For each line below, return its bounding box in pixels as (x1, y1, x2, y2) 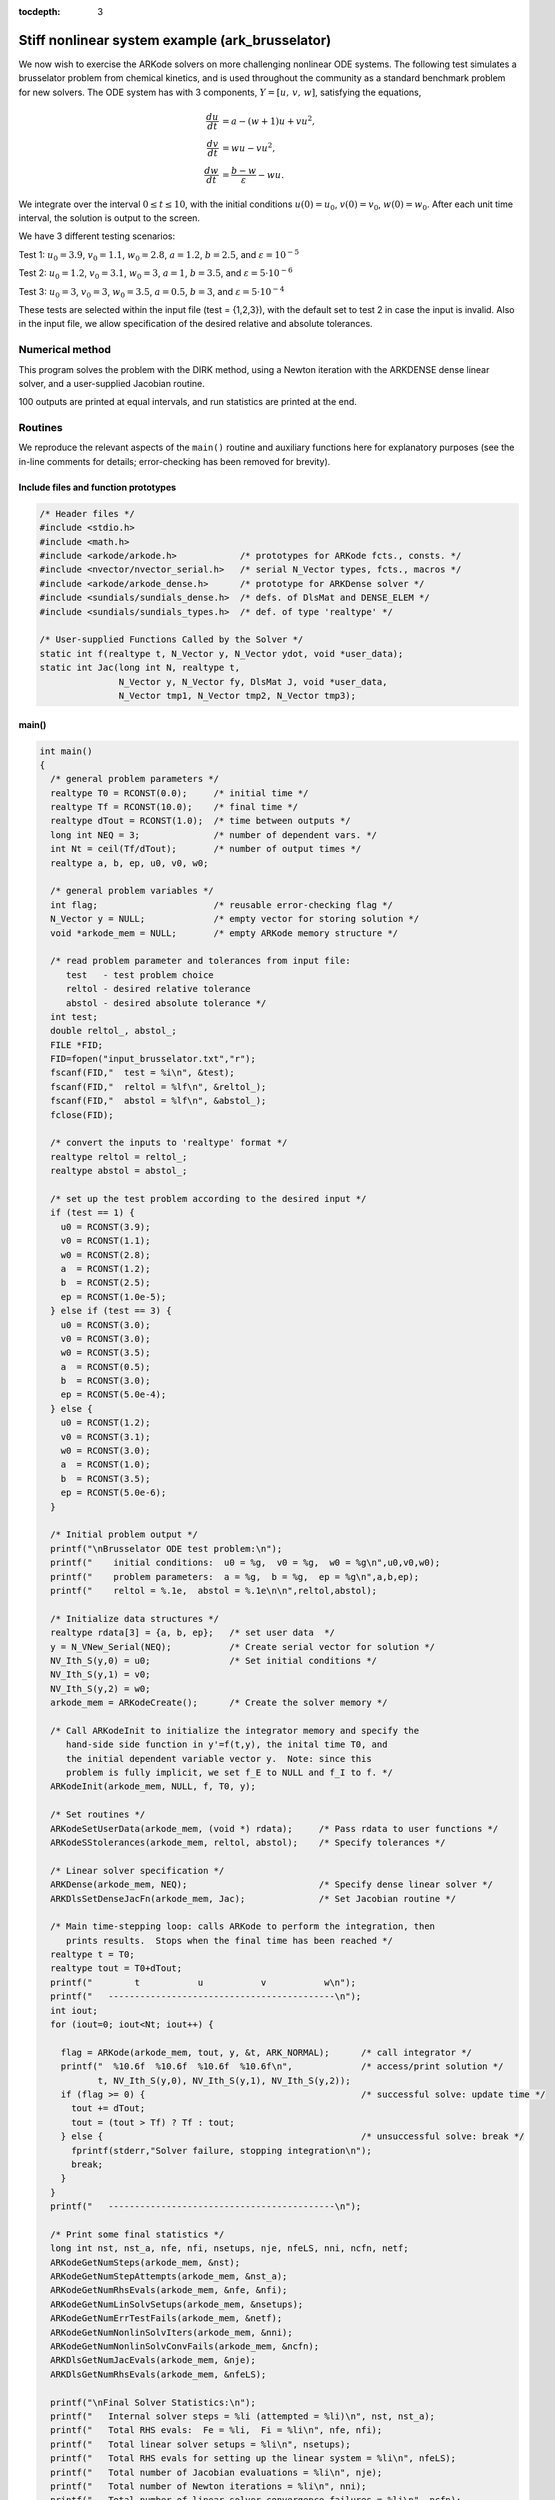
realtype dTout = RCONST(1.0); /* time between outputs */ (50, 815, 351, 827)
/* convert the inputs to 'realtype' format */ (50, 1137, 288, 1149)
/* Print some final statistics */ (50, 2228, 225, 2240)
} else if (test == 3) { (50, 1305, 172, 1317)
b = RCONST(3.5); (60, 1473, 151, 1484)
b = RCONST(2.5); (60, 1277, 151, 1289)
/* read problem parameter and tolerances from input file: (50, 955, 351, 967)
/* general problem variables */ (50, 885, 214, 897)
